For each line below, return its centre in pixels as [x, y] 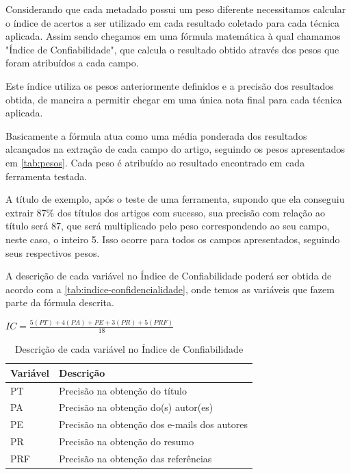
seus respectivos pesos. [53, 252]
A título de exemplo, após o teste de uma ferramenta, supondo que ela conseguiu [175, 199]
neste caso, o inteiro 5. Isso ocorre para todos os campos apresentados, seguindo [173, 239]
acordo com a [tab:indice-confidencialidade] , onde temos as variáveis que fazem [170, 289]
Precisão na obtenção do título [123, 390]
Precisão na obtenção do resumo [127, 441]
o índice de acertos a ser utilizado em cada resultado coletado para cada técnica [172, 22]
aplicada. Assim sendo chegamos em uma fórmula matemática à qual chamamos [173, 36]
